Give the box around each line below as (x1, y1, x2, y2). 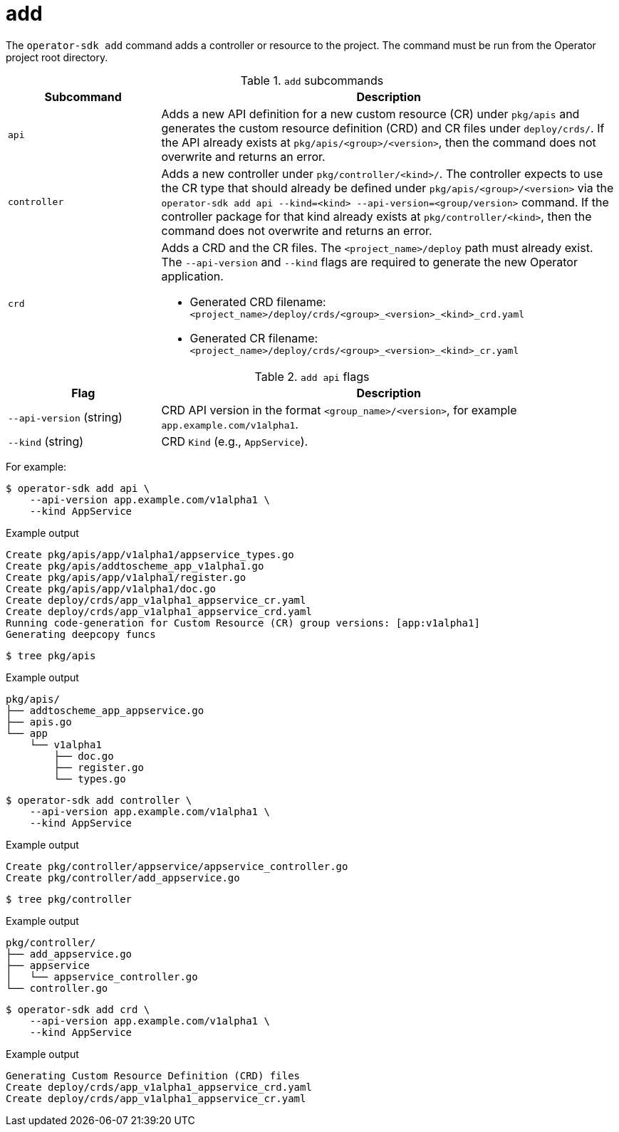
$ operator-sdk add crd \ (6, 1003, 150, 1015)
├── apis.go (6, 716, 72, 728)
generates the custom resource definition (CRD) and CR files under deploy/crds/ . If (161, 120, 605, 135)
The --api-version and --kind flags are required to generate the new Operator (161, 254, 578, 269)
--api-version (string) (8, 409, 123, 424)
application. (161, 268, 224, 283)
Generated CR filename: (189, 330, 318, 345)
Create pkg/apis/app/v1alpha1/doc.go (6, 582, 217, 594)
